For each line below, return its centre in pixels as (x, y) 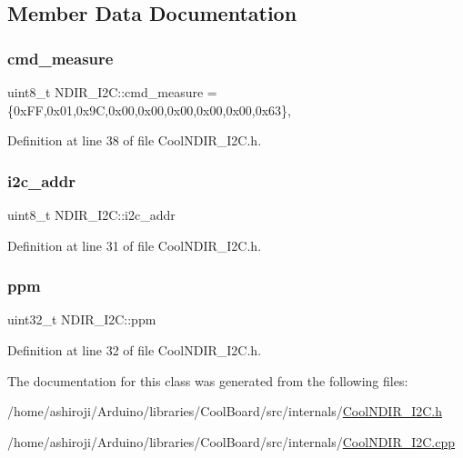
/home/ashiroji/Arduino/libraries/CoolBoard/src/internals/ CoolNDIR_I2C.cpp (231, 441)
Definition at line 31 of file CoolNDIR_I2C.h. (135, 245)
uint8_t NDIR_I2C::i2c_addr (91, 214)
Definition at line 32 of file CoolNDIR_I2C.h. (135, 350)
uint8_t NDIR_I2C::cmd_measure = (112, 92)
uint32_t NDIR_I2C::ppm (82, 319)
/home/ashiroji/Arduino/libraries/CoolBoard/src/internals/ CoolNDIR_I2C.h (225, 411)
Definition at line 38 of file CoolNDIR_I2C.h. (135, 140)
